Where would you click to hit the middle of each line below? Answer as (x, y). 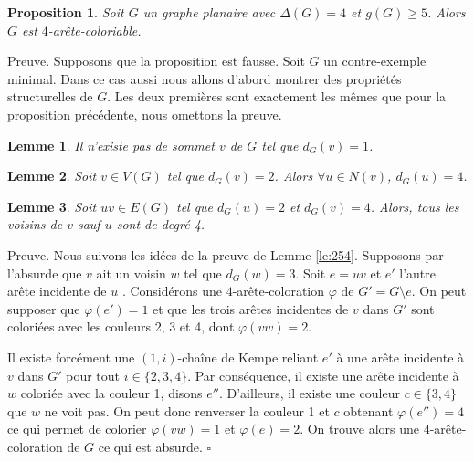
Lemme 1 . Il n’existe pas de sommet (111, 145)
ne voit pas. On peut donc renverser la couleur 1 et (187, 410)
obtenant (369, 410)
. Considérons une (172, 291)
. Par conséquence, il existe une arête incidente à (323, 375)
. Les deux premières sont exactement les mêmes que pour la (277, 96)
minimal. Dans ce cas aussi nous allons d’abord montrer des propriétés (205, 78)
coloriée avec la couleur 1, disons (111, 393)
